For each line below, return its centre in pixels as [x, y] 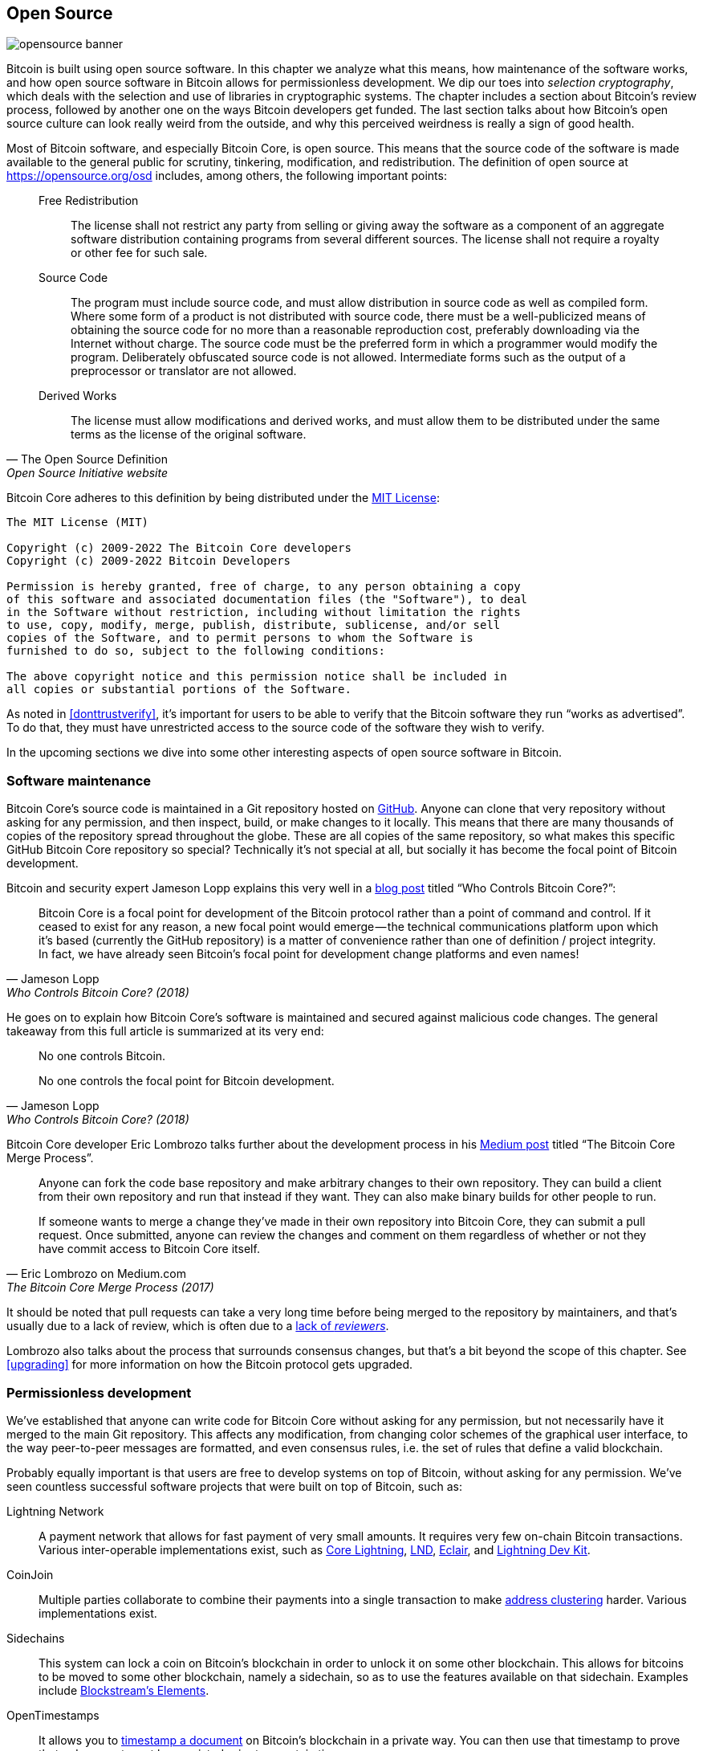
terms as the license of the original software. [189, 435]
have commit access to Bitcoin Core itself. [149, 1249]
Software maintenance [79, 780]
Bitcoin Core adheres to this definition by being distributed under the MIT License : [223, 498]
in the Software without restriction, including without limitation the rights [264, 612]
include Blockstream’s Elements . [124, 1690]
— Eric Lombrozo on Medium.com [96, 1274]
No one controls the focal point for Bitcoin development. [187, 1081]
